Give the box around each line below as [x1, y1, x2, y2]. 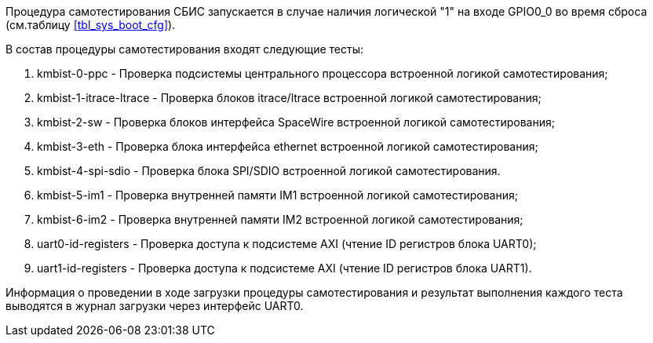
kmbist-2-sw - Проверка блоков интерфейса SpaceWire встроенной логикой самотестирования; [37, 115, 555, 129]
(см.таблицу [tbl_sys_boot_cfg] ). [5, 18, 176, 31]
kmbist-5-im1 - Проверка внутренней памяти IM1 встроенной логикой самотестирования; [37, 188, 518, 202]
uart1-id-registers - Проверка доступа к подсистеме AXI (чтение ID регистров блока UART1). [37, 261, 532, 275]
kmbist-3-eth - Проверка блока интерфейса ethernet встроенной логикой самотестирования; [37, 140, 538, 153]
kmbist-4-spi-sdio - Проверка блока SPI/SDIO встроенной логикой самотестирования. [37, 164, 501, 177]
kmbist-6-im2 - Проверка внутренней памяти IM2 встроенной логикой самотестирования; [37, 213, 523, 226]
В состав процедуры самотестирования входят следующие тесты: [5, 42, 363, 56]
